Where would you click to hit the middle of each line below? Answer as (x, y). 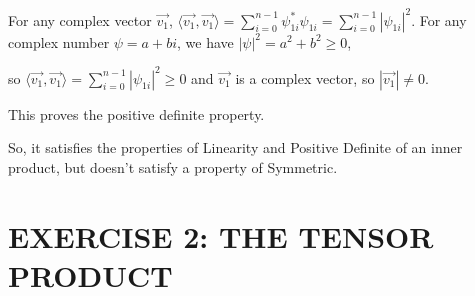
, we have (205, 41)
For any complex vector (80, 19)
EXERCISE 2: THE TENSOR (221, 235)
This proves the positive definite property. (136, 113)
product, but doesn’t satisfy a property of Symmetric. (173, 166)
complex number (59, 41)
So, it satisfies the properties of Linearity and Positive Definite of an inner (235, 147)
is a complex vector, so (305, 77)
